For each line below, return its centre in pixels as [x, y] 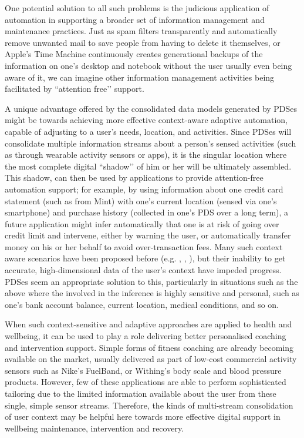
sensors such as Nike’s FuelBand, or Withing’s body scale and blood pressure [143, 370]
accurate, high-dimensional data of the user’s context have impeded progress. [143, 270]
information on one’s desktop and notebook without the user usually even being [148, 65]
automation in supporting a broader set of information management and [135, 19]
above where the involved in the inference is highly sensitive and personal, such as [152, 293]
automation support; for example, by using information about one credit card [144, 189]
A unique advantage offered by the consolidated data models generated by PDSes [151, 108]
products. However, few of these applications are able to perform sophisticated [146, 382]
